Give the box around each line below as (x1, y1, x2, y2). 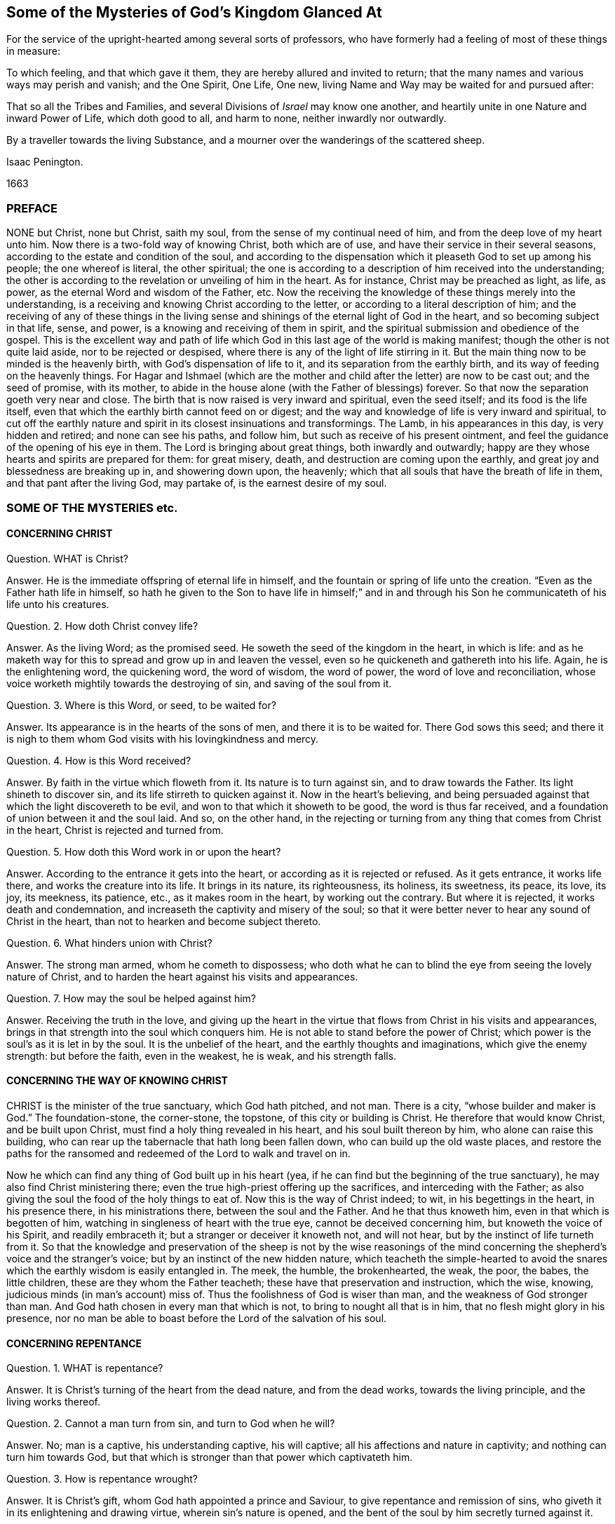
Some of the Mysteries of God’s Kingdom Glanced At (6, 4, 382, 21)
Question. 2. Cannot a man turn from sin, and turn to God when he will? (6, 1417, 335, 1430)
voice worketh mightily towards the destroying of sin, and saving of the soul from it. (6, 677, 392, 689)
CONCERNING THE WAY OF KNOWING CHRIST (6, 1074, 228, 1087)
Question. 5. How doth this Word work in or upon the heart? (6, 845, 281, 858)
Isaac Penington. (6, 156, 83, 168)
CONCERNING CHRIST (6, 527, 113, 540)
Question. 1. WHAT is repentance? (6, 1362, 163, 1375)
